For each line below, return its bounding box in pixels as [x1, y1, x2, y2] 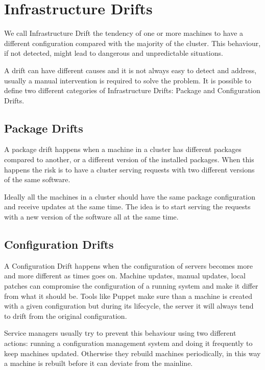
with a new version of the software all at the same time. [4, 211, 179, 222]
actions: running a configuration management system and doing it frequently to [4, 338, 253, 348]
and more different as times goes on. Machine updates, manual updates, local [4, 270, 246, 281]
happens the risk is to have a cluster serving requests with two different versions [4, 164, 255, 175]
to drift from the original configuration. [4, 310, 127, 321]
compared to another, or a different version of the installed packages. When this [4, 154, 254, 165]
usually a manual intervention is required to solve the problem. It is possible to [4, 75, 252, 85]
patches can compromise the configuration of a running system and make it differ [4, 280, 258, 291]
